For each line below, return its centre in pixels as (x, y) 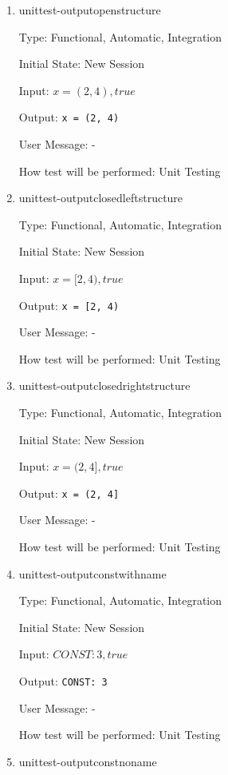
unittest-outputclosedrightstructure (104, 386)
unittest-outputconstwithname (92, 573)
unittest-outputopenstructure (90, 10)
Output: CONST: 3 (63, 681)
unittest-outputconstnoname (88, 761)
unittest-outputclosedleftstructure (101, 198)
